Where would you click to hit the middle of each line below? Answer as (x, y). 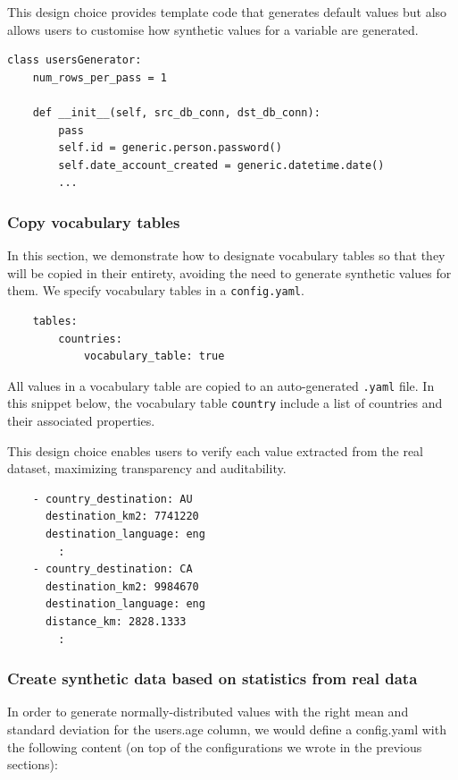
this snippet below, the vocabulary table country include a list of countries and (225, 403)
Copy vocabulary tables (94, 221)
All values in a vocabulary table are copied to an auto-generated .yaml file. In (221, 385)
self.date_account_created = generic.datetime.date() (221, 165)
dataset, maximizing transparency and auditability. (147, 468)
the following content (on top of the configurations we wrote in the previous (215, 746)
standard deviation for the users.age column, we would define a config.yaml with (227, 729)
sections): (33, 764)
